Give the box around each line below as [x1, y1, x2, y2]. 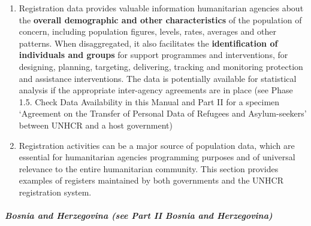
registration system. [19, 185, 92, 198]
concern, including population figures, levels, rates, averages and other [19, 25, 276, 38]
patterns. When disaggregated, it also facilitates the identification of [19, 36, 278, 49]
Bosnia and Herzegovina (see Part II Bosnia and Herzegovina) [5, 209, 273, 222]
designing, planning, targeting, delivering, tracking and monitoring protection [19, 60, 303, 72]
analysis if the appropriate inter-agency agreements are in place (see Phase [19, 84, 293, 96]
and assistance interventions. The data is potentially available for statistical [19, 72, 297, 84]
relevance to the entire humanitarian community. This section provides [19, 162, 279, 175]
